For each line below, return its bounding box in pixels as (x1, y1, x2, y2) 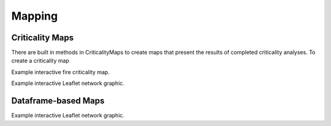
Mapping (11, 9, 58, 23)
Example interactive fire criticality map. (11, 68, 110, 76)
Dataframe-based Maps (11, 95, 105, 106)
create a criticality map (11, 57, 70, 64)
